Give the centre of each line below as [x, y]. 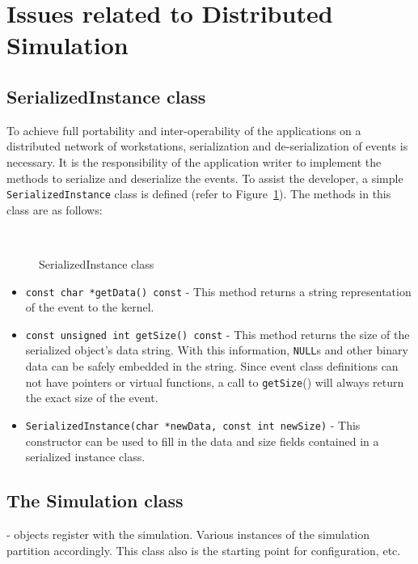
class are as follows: [55, 209]
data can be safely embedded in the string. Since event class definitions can [212, 366]
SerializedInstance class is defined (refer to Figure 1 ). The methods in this [199, 194]
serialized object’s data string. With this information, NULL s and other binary [217, 350]
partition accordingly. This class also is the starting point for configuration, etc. [204, 550]
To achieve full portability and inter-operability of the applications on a [184, 130]
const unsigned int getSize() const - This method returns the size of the [217, 334]
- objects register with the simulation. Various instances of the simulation [188, 534]
